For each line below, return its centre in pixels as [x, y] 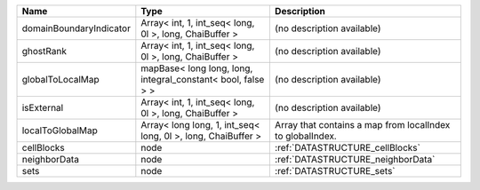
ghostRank [44, 51]
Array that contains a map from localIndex [362, 125]
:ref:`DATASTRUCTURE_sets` [335, 171]
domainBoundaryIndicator [76, 28]
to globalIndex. [305, 136]
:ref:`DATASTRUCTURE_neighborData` [355, 159]
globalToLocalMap [60, 79]
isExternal [43, 108]
